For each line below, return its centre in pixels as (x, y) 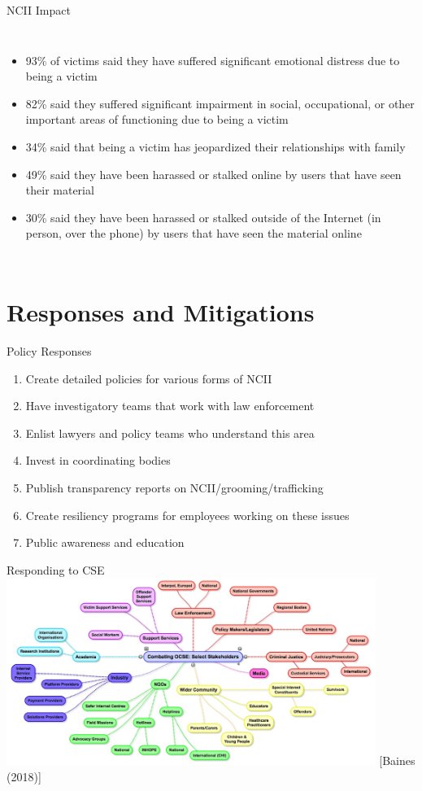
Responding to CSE (56, 569)
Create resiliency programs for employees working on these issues (187, 515)
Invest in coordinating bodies (98, 460)
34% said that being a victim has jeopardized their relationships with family (215, 146)
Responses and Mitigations (161, 312)
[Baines (397, 760)
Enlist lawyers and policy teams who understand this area (170, 433)
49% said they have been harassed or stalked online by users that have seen (213, 174)
